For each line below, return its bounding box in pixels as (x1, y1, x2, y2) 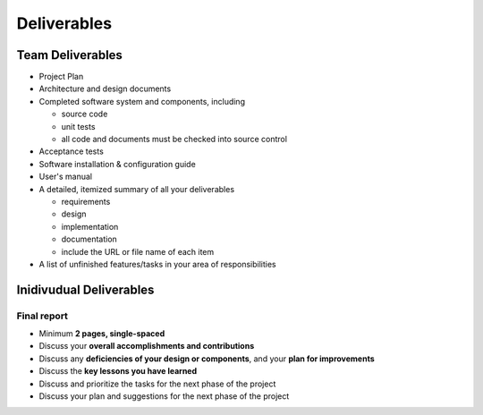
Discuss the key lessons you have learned (38, 366, 198, 377)
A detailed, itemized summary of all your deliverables (38, 183, 235, 194)
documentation (61, 233, 118, 245)
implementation (61, 221, 119, 232)
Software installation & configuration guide (38, 158, 196, 169)
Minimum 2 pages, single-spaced (38, 328, 165, 339)
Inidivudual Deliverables (16, 282, 155, 297)
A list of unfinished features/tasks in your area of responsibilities (38, 258, 276, 269)
